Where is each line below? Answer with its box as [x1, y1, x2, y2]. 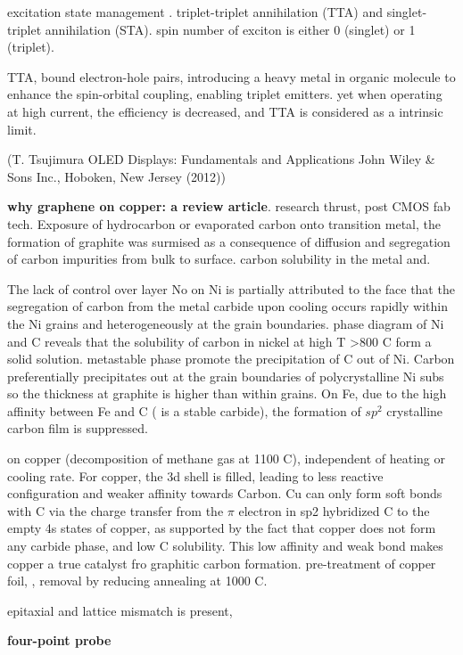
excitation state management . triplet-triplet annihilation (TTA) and [7, 3, 383, 20]
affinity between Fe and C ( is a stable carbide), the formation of [7, 401, 361, 420]
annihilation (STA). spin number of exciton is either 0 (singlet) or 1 [45, 20, 416, 38]
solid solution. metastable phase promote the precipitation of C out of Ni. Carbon [7, 349, 455, 368]
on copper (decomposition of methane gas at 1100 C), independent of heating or [7, 449, 446, 468]
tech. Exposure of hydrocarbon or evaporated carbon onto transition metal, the [7, 214, 442, 233]
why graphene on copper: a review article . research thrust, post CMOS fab [7, 197, 451, 216]
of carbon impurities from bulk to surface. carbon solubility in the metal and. [7, 250, 431, 268]
